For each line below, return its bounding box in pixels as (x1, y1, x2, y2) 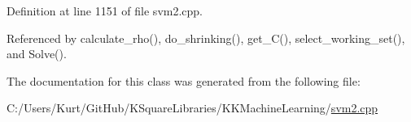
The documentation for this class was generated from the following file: (7, 72, 361, 89)
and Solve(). (7, 45, 67, 62)
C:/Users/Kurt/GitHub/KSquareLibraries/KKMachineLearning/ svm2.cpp (7, 99, 378, 116)
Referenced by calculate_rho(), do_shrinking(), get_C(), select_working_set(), (7, 29, 405, 46)
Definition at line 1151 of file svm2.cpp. (7, 2, 203, 19)
